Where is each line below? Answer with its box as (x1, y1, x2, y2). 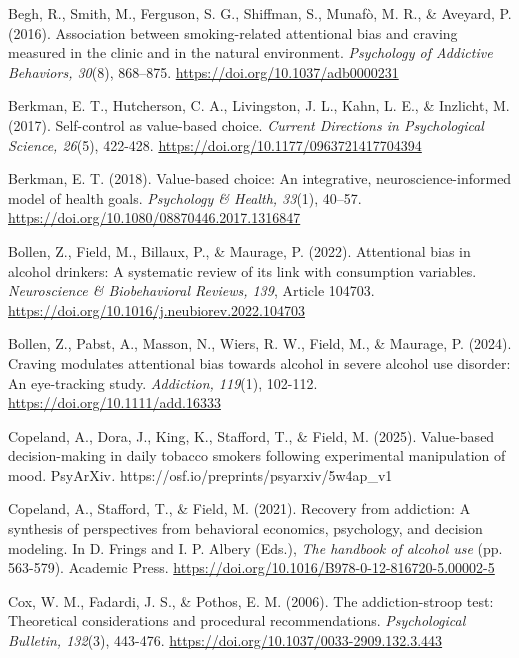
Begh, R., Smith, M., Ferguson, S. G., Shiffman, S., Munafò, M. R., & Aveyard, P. (8, 3, 512, 23)
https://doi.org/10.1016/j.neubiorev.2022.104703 (8, 299, 305, 320)
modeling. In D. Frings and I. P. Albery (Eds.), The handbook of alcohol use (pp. (8, 537, 503, 558)
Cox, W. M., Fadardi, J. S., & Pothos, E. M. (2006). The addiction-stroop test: (8, 590, 494, 611)
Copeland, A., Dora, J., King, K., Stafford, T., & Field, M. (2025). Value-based (8, 425, 495, 446)
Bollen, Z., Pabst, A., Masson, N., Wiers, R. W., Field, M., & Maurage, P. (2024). (8, 333, 512, 354)
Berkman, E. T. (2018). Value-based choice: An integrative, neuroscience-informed (8, 168, 512, 189)
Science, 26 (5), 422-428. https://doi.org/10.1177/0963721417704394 (8, 134, 422, 155)
